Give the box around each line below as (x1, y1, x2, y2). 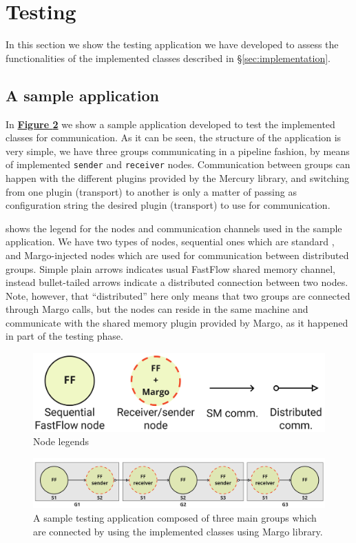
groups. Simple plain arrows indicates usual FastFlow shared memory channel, (6, 261, 336, 276)
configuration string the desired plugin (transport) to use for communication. (6, 198, 331, 212)
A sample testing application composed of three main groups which (33, 511, 317, 524)
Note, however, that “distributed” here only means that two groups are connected (6, 288, 350, 303)
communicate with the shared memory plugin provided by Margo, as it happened (6, 315, 348, 329)
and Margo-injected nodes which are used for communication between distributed (6, 247, 349, 262)
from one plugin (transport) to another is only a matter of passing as (6, 184, 297, 198)
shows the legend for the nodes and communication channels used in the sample (6, 221, 342, 235)
